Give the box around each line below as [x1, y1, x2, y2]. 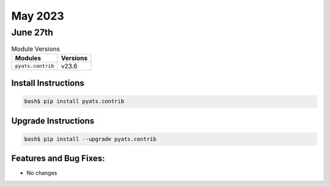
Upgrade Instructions [11, 116, 95, 126]
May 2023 [11, 9, 64, 23]
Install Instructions [11, 78, 85, 89]
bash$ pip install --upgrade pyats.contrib [24, 135, 157, 142]
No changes [26, 169, 57, 177]
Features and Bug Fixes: [11, 153, 105, 164]
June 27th [11, 27, 53, 38]
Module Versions [11, 45, 61, 53]
